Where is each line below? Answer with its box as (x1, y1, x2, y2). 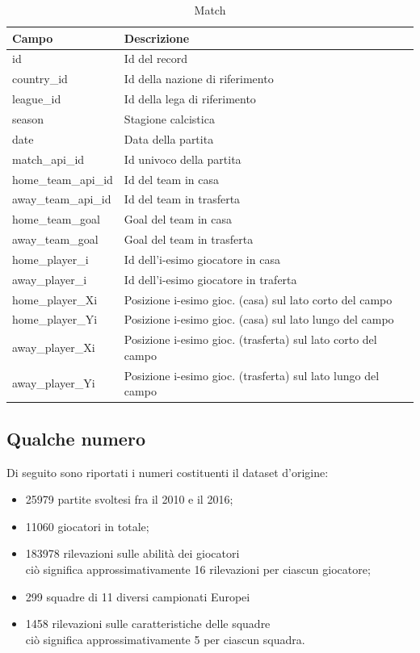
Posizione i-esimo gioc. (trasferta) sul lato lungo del (124, 366, 380, 383)
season (12, 110, 44, 127)
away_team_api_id (12, 190, 111, 207)
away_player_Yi (12, 375, 95, 391)
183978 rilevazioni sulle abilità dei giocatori (25, 545, 240, 562)
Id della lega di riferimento (124, 90, 256, 107)
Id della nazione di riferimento (124, 70, 274, 87)
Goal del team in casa (124, 211, 232, 228)
